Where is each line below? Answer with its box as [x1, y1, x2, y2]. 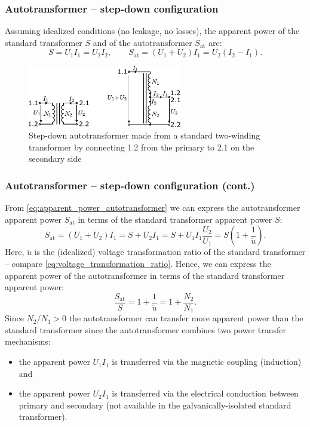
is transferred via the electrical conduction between [112, 387, 299, 400]
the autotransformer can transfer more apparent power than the [69, 312, 303, 324]
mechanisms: [5, 335, 51, 348]
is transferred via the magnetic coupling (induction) [112, 355, 302, 368]
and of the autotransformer [93, 36, 192, 48]
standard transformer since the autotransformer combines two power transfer [5, 323, 287, 336]
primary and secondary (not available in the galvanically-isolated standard [19, 398, 291, 411]
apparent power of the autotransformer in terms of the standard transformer [5, 269, 285, 281]
